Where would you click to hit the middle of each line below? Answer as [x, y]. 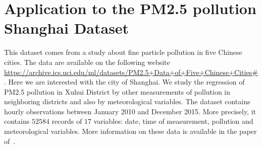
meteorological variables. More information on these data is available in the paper [130, 131]
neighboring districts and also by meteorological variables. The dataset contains [127, 101]
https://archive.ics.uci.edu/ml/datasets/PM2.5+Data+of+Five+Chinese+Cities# [131, 72]
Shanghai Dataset [67, 28]
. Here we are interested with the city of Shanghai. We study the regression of [124, 82]
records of [67, 121]
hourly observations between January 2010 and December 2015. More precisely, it [130, 111]
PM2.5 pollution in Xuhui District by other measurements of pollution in [117, 91]
